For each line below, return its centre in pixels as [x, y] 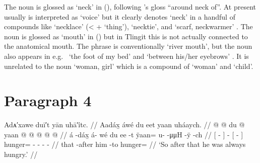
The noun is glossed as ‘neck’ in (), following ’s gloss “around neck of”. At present [130, 7]
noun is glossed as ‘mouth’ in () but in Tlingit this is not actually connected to [126, 36]
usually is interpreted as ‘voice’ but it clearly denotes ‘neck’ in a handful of [120, 16]
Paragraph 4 [48, 100]
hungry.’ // [21, 154]
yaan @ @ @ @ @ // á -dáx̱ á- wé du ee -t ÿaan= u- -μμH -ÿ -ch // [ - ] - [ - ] [124, 134]
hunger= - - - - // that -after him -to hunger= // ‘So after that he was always [125, 144]
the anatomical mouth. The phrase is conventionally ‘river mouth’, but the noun [128, 46]
